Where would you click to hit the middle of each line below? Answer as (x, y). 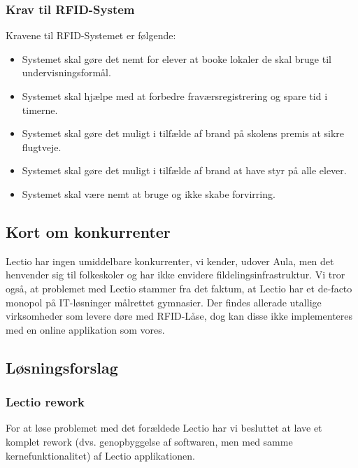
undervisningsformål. (66, 72)
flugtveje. (42, 147)
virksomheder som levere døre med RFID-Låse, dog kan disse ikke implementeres (179, 316)
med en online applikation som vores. (85, 329)
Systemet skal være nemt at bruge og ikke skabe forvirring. (149, 193)
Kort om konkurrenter (88, 231)
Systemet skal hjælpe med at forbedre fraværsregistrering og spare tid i (175, 96)
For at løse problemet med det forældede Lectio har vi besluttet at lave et (164, 428)
